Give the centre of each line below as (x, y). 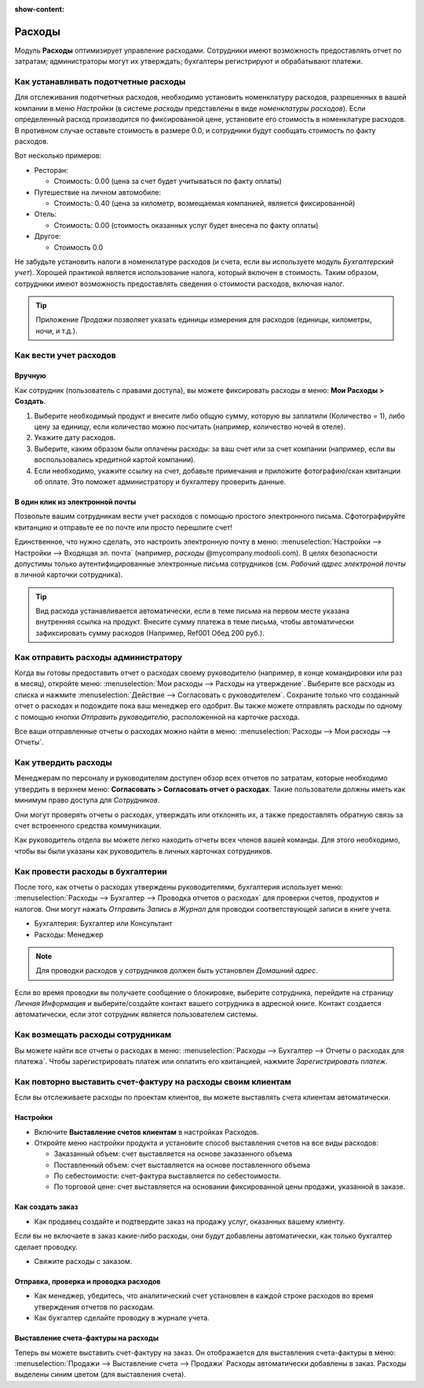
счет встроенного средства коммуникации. (88, 826)
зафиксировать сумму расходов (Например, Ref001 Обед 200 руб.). (150, 633)
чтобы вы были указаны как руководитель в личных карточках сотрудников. (143, 851)
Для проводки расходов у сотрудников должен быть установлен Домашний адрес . (177, 971)
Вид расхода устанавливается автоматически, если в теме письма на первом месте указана (192, 611)
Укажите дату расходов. (75, 438)
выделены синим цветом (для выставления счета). (100, 1375)
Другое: (48, 237)
